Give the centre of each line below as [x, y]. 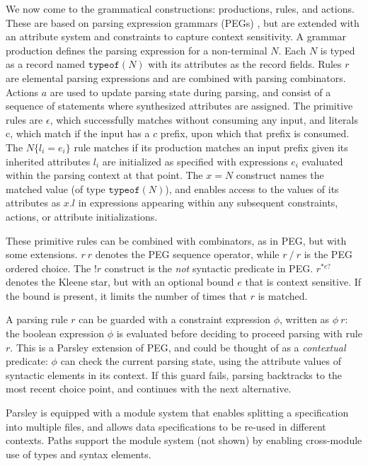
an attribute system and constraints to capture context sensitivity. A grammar [176, 36]
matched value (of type [56, 188]
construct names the [280, 175]
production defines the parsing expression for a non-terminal [137, 50]
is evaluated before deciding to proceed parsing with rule [239, 333]
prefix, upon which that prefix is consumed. [255, 133]
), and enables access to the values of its [252, 188]
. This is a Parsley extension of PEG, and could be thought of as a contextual [178, 347]
